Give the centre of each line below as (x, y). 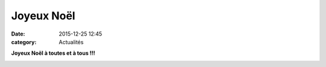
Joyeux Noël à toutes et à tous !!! (53, 53)
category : (24, 42)
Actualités (71, 42)
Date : (18, 34)
